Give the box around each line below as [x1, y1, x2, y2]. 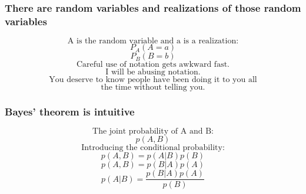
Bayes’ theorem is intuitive [5, 104, 135, 119]
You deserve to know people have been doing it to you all [49, 76, 257, 84]
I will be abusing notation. [105, 68, 201, 77]
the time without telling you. [101, 83, 205, 92]
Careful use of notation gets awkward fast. [76, 60, 229, 69]
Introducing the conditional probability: [81, 144, 225, 152]
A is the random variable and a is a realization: [67, 37, 239, 46]
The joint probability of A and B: [92, 127, 214, 136]
